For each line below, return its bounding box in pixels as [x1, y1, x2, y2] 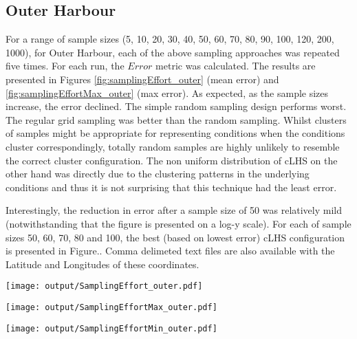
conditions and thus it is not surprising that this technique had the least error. [6, 179, 337, 194]
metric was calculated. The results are [155, 58, 316, 73]
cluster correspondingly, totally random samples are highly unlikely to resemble [6, 139, 340, 153]
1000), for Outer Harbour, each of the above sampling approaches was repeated [6, 45, 340, 59]
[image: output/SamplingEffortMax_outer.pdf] [6, 302, 217, 312]
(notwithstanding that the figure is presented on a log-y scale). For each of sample [6, 216, 351, 230]
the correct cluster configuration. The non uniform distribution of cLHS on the [6, 153, 338, 167]
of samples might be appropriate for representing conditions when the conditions [6, 126, 345, 140]
